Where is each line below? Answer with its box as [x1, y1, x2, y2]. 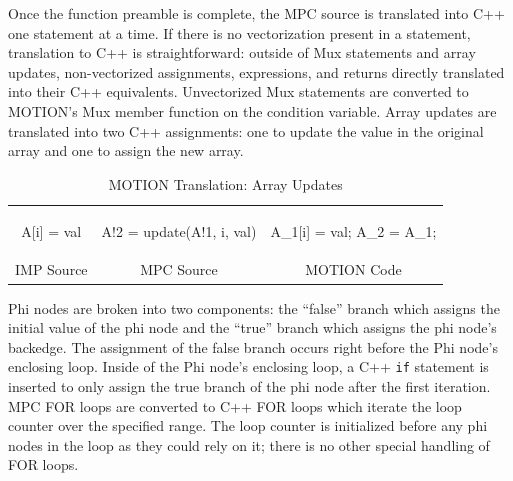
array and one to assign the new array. [8, 140, 244, 161]
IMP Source [15, 259, 88, 280]
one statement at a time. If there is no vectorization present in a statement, [8, 22, 471, 43]
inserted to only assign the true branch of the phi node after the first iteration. [8, 375, 491, 396]
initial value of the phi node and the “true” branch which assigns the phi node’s [8, 317, 497, 338]
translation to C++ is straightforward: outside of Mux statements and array [8, 42, 476, 63]
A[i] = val [21, 220, 82, 241]
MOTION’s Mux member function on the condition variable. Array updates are [8, 100, 497, 121]
